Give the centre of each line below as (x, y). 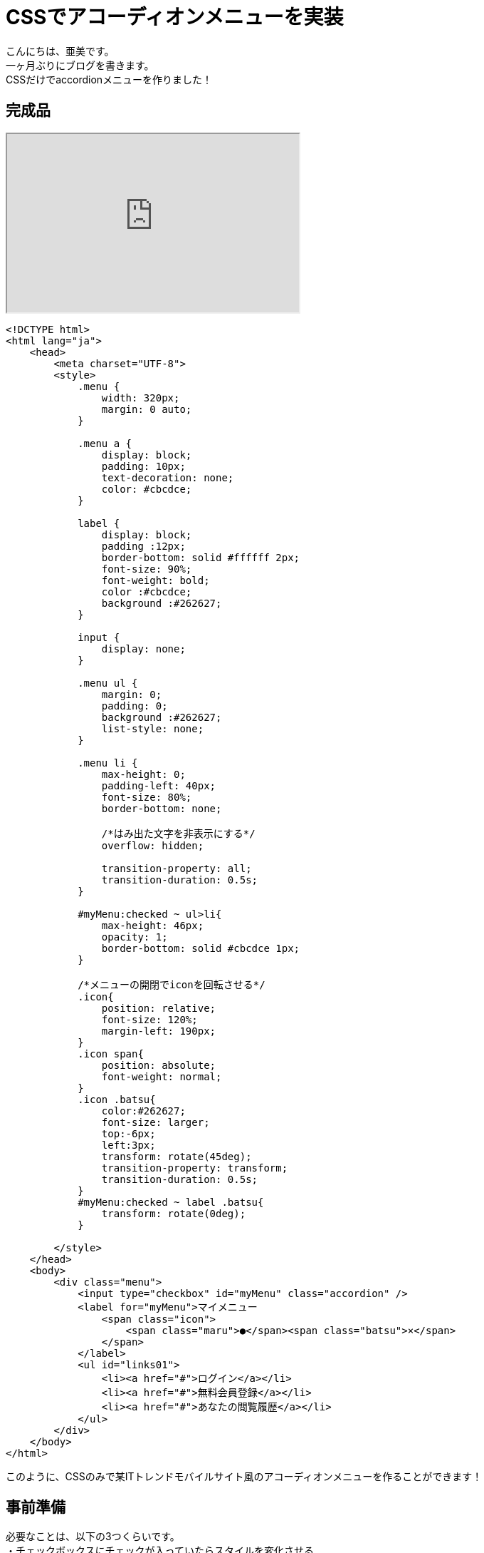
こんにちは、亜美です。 (60, 51)
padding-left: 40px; (159, 785)
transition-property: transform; (195, 1168)
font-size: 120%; (149, 1019)
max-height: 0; (143, 774)
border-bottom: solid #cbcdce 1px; (201, 948)
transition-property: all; (177, 868)
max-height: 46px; (153, 925)
